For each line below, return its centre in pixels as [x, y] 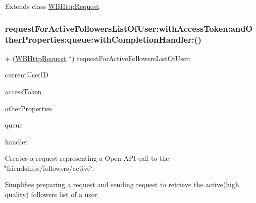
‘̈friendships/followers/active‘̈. [50, 168]
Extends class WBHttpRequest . [53, 6]
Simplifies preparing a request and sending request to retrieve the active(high [122, 184]
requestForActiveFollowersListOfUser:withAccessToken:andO [129, 28]
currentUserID [27, 75]
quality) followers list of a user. [52, 194]
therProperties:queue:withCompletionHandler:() [103, 39]
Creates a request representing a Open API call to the [87, 158]
